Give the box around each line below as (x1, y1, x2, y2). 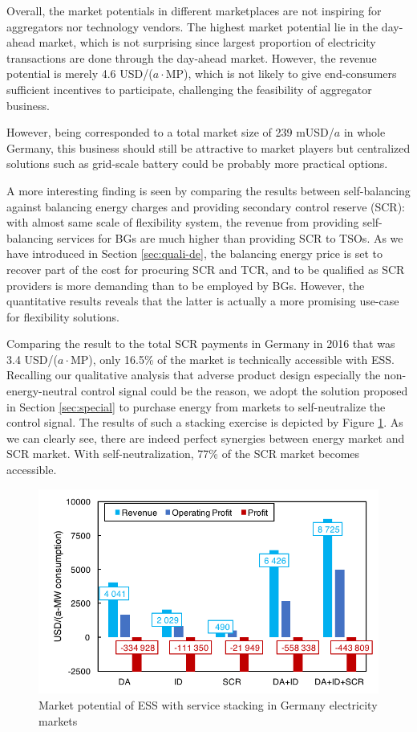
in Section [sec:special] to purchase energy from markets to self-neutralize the (6, 398, 386, 415)
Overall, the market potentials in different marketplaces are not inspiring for (6, 2, 382, 18)
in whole (343, 124, 386, 141)
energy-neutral (6, 382, 78, 399)
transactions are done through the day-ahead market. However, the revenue (6, 49, 377, 66)
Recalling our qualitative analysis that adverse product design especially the (6, 366, 381, 383)
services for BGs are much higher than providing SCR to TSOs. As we (57, 229, 403, 246)
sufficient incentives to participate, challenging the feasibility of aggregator (6, 80, 372, 97)
